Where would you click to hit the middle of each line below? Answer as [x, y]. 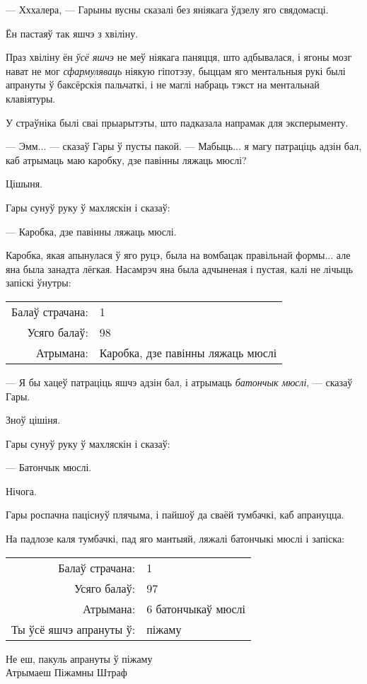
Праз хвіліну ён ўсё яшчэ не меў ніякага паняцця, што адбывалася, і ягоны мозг [179, 57]
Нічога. [21, 491]
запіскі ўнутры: [39, 283]
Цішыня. [24, 184]
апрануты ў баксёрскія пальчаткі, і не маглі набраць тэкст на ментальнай [163, 85]
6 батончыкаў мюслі [196, 608]
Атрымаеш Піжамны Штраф [66, 672]
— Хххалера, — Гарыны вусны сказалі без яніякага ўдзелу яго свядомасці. [167, 9]
